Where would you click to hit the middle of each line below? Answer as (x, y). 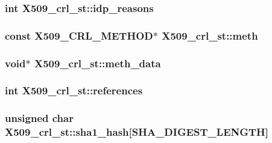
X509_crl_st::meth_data (97, 63)
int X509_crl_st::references (74, 90)
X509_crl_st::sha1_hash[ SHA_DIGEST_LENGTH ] (137, 132)
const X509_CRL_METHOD (79, 35)
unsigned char (39, 118)
